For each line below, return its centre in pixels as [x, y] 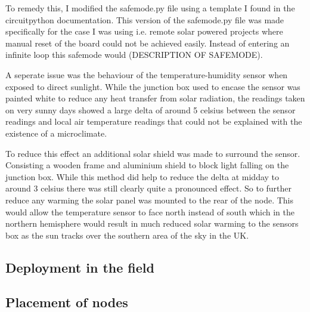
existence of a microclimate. [56, 133]
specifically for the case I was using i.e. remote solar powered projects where [144, 31]
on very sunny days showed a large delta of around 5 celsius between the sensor [151, 109]
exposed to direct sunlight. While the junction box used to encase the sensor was [153, 86]
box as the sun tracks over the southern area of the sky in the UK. [127, 235]
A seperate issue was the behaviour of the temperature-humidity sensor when [147, 74]
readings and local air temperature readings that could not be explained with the [154, 121]
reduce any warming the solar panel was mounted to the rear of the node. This [150, 200]
